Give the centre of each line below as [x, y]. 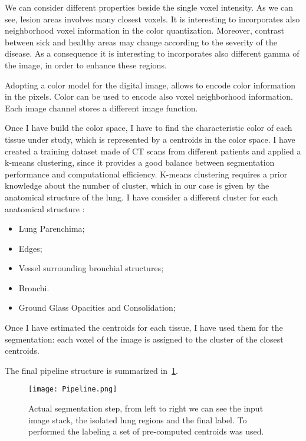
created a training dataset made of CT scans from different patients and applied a [153, 151]
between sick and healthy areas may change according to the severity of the [141, 42]
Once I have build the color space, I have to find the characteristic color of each [149, 128]
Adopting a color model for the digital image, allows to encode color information [150, 85]
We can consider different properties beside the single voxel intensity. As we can [149, 7]
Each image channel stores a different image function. [101, 108]
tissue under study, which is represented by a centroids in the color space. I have [150, 139]
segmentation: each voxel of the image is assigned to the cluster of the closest [144, 339]
